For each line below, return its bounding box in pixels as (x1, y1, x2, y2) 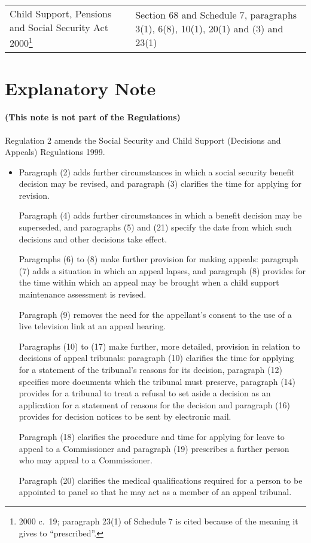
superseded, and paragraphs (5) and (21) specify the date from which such (19, 221, 292, 233)
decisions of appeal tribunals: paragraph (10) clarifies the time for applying (19, 351, 294, 364)
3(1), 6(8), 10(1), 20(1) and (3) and (135, 21, 283, 35)
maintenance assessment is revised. (19, 288, 147, 301)
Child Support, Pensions (10, 7, 112, 20)
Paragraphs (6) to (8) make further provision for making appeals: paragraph (19, 253, 298, 265)
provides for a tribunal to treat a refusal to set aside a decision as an (19, 387, 271, 399)
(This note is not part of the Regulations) (5, 111, 181, 123)
